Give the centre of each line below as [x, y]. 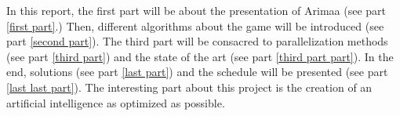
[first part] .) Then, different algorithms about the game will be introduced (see [195, 25]
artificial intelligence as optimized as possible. [116, 102]
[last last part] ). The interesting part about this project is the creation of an [189, 87]
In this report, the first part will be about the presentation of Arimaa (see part [196, 10]
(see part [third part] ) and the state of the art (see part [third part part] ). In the [200, 56]
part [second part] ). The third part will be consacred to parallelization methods [197, 41]
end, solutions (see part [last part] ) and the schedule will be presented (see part [197, 72]
